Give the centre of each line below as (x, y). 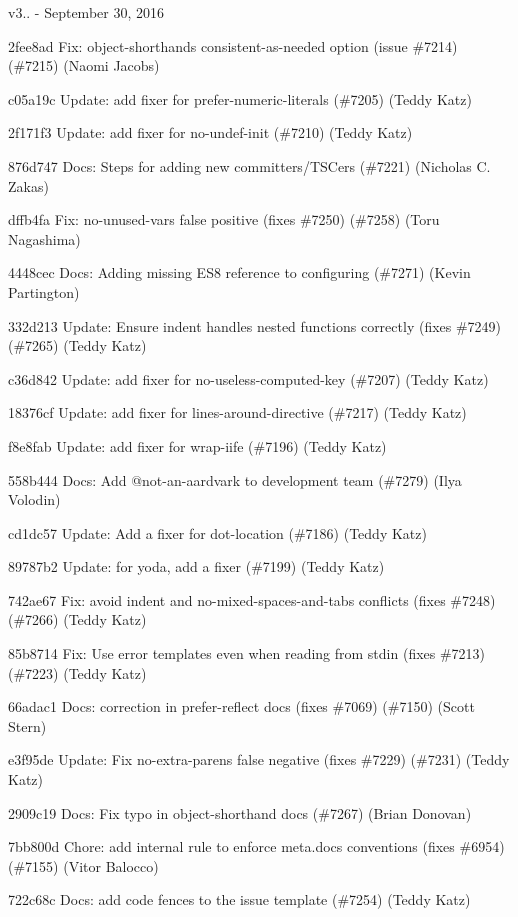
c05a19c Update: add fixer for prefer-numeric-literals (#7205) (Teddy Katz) (240, 98)
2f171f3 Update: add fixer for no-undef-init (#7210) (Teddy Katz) (210, 132)
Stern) (27, 725)
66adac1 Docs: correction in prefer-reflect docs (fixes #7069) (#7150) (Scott (241, 706)
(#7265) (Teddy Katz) (77, 345)
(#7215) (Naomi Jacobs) (84, 65)
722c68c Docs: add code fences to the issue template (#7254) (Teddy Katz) (239, 899)
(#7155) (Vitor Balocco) (83, 865)
